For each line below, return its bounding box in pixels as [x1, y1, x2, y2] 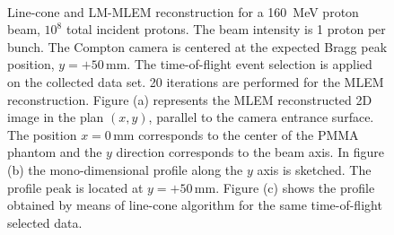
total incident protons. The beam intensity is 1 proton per [66, 20, 386, 39]
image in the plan [7, 108, 104, 126]
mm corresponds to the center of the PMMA [113, 125, 359, 144]
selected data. [7, 213, 83, 231]
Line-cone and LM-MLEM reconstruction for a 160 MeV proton [7, 2, 359, 21]
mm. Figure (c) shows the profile [194, 178, 375, 196]
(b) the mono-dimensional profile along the [7, 160, 243, 178]
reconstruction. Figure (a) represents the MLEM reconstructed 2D [7, 90, 372, 109]
